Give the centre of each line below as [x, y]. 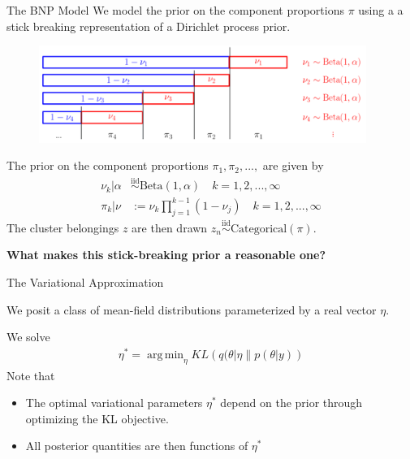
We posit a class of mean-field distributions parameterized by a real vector [192, 309]
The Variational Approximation [85, 281]
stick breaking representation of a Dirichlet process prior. [149, 26]
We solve [28, 337]
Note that [31, 375]
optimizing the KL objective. [97, 418]
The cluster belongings [63, 227]
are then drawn [170, 227]
